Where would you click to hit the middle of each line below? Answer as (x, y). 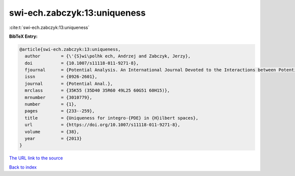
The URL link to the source (36, 158)
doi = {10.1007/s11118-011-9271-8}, (82, 63)
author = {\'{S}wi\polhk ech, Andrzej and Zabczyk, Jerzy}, (108, 56)
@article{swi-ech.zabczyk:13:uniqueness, (70, 49)
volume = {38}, (52, 132)
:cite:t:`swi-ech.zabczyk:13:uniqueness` (49, 27)
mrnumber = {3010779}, (59, 97)
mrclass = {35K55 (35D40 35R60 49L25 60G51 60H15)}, (97, 90)
